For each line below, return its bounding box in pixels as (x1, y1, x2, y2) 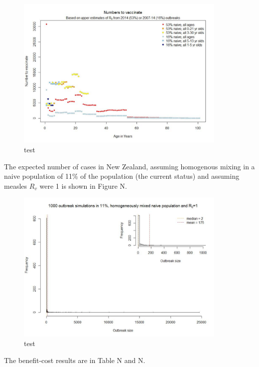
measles (4, 180, 27, 191)
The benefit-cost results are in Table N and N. (4, 355, 145, 365)
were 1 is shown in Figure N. (39, 180, 127, 191)
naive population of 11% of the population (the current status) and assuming (4, 171, 240, 181)
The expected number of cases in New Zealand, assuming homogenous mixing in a (4, 161, 255, 171)
